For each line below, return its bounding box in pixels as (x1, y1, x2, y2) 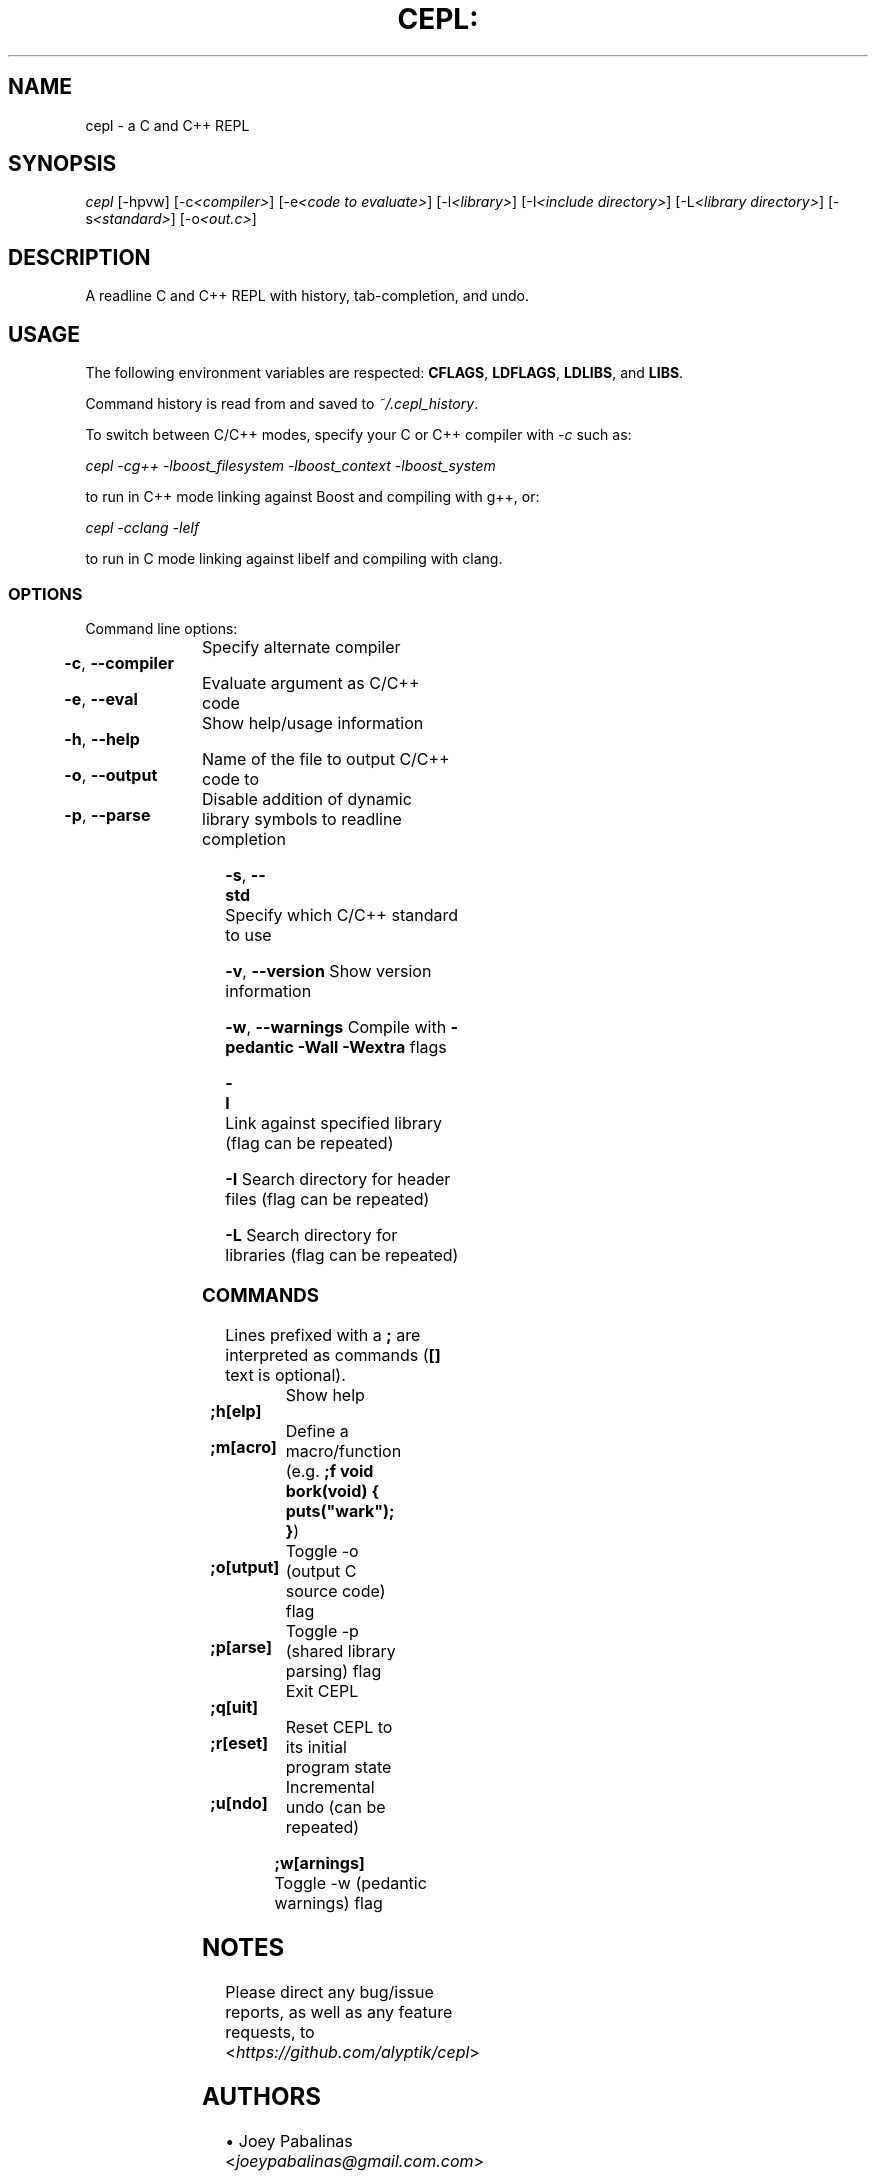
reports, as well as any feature (225, 2002, 453, 2023)
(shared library (285, 1641, 396, 1662)
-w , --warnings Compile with (225, 1016, 447, 1037)
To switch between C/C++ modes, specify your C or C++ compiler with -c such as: (85, 426, 632, 444)
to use (225, 924, 272, 945)
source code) (285, 1581, 386, 1602)
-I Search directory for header (225, 1168, 451, 1189)
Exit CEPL (285, 1681, 359, 1702)
